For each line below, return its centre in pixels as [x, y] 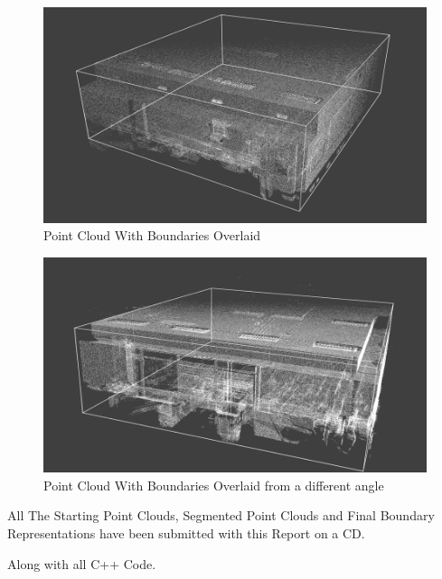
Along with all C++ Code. [82, 563]
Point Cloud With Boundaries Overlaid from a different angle [214, 485]
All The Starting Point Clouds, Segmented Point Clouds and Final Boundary [221, 515]
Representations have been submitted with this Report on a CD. [186, 532]
